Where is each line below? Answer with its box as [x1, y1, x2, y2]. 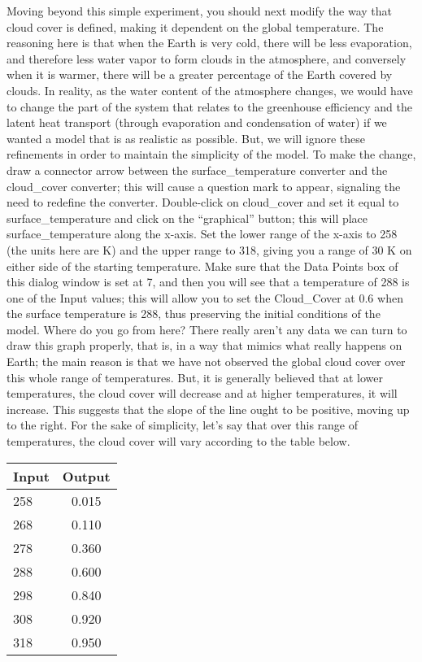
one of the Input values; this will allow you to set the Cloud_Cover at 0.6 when [7, 289, 403, 306]
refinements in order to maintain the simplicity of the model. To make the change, [7, 146, 416, 163]
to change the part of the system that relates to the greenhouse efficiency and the [7, 98, 412, 115]
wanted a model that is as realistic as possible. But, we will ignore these [7, 129, 365, 146]
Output [62, 466, 111, 486]
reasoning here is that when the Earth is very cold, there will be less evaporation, [7, 34, 412, 51]
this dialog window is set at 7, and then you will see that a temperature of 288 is [7, 273, 410, 290]
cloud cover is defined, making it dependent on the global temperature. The [7, 18, 384, 35]
